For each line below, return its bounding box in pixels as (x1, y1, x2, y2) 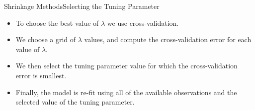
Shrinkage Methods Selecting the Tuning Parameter (4, 1, 160, 11)
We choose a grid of (15, 34, 76, 45)
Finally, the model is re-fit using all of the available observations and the (15, 87, 237, 97)
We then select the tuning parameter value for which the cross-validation (15, 60, 238, 71)
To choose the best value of (15, 17, 99, 28)
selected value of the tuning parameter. (15, 97, 135, 107)
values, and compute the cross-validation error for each (84, 34, 252, 45)
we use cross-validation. (107, 17, 179, 28)
